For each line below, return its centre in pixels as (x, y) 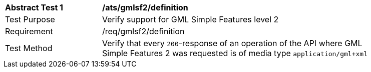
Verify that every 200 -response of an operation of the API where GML (232, 43)
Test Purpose (30, 19)
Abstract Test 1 (34, 7)
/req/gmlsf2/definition (143, 31)
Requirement (29, 31)
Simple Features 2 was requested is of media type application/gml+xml (235, 53)
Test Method (29, 48)
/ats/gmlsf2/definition (145, 7)
